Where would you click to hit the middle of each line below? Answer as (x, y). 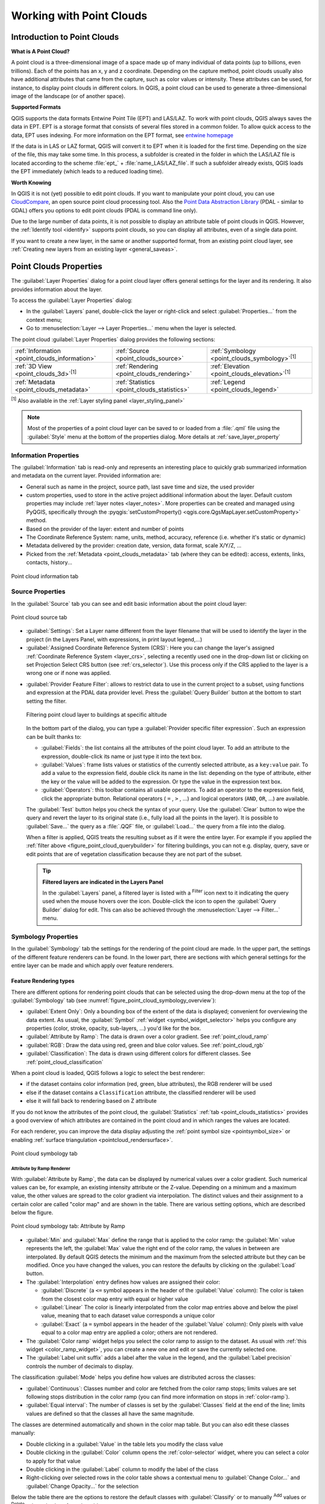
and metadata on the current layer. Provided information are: (86, 476)
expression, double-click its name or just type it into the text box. (122, 756)
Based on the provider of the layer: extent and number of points (105, 529)
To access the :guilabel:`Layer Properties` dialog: (72, 300)
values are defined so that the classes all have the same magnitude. (110, 1413)
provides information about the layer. (57, 289)
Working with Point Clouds (79, 16)
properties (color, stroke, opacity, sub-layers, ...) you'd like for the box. (114, 1028)
